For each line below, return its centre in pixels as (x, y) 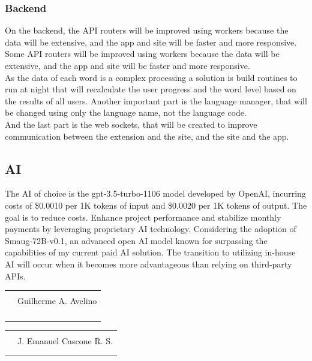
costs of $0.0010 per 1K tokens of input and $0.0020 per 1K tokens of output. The (156, 205)
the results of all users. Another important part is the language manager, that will (156, 100)
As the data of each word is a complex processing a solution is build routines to (151, 77)
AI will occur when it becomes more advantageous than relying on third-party (148, 264)
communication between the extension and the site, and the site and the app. (147, 136)
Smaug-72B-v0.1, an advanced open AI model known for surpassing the (136, 240)
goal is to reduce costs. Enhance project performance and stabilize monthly (143, 217)
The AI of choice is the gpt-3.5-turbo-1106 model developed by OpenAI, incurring (155, 193)
